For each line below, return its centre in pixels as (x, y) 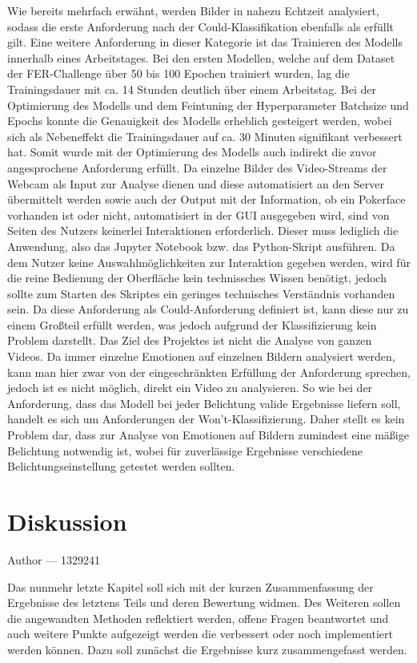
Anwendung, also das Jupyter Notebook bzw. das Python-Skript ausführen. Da (201, 246)
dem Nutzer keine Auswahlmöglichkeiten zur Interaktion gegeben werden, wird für (209, 262)
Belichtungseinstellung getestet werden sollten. (121, 466)
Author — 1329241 (54, 559)
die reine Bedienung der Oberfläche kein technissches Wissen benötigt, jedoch (197, 278)
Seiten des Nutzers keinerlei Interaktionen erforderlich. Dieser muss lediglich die (203, 230)
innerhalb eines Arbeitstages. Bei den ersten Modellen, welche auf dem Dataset (201, 57)
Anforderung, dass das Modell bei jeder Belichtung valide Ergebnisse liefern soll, (204, 403)
